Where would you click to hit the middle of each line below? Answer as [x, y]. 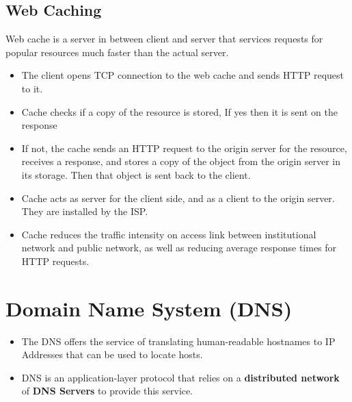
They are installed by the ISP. [85, 211]
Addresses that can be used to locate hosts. [112, 354]
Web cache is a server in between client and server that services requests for [164, 39]
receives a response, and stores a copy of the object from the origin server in [181, 161]
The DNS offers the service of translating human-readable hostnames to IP [178, 341]
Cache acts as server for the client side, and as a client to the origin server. [178, 198]
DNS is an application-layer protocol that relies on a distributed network [180, 377]
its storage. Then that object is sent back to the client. [136, 174]
